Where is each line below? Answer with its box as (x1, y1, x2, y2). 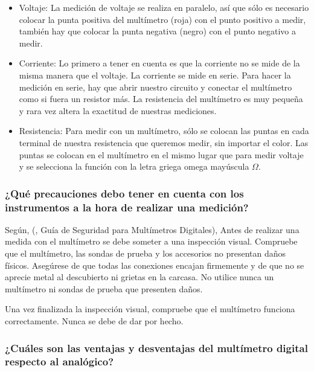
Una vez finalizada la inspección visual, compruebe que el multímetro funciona (5, 303, 295, 315)
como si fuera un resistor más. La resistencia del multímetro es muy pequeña (19, 92, 303, 105)
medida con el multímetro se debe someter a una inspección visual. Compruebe (5, 235, 298, 248)
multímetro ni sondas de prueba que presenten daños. (5, 282, 203, 295)
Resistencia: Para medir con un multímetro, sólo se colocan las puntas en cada (19, 124, 309, 137)
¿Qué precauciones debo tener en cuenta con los (5, 185, 244, 200)
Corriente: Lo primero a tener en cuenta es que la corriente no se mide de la (19, 57, 300, 69)
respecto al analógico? (5, 354, 114, 369)
